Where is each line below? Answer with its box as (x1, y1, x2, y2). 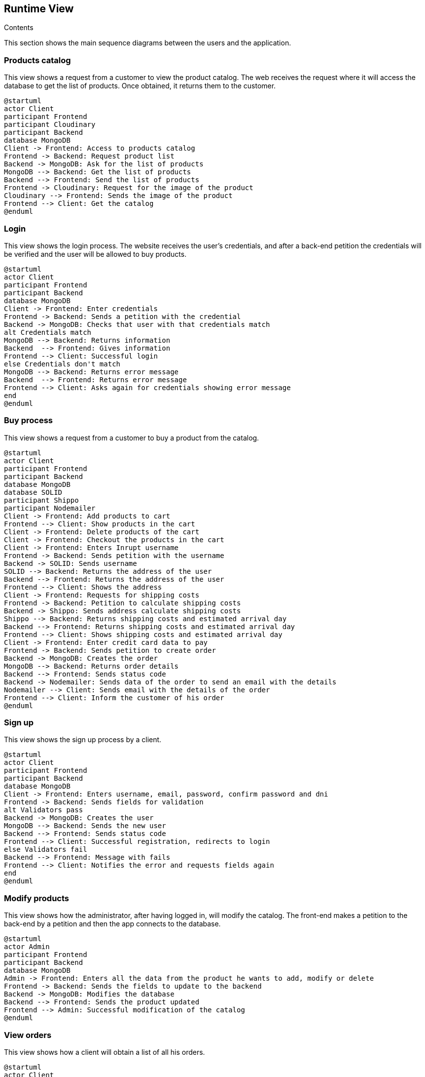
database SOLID (4, 488, 63, 496)
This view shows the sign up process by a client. (4, 735, 162, 744)
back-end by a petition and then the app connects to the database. (4, 919, 221, 928)
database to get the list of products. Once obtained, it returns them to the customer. (4, 81, 276, 90)
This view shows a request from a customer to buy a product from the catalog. (4, 433, 259, 442)
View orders (4, 1030, 52, 1040)
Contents (4, 23, 34, 32)
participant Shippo (4, 496, 79, 504)
